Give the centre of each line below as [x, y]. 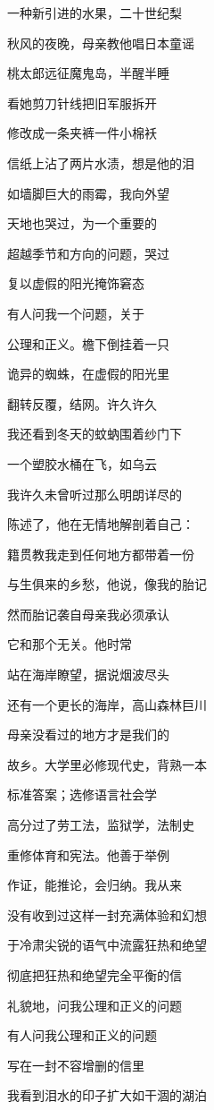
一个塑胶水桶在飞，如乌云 [82, 463]
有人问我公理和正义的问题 [82, 1035]
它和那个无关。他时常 [70, 644]
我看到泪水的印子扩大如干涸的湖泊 [107, 1095]
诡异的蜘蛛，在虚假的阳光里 [88, 374]
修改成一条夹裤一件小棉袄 [82, 133]
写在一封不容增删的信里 [76, 1065]
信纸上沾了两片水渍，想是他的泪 [101, 162]
